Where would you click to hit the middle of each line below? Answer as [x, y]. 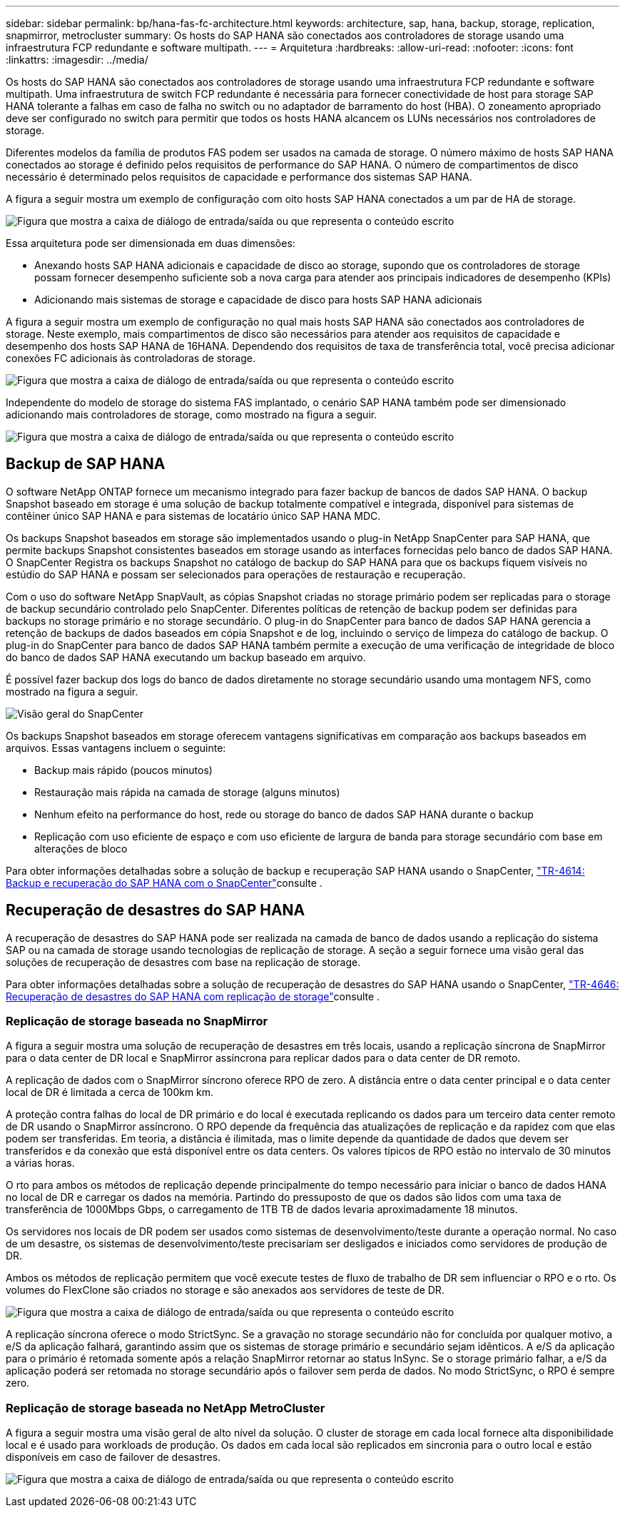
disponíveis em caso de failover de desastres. [113, 1457]
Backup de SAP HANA [86, 464]
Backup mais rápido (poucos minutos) [123, 770]
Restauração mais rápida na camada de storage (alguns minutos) [187, 792]
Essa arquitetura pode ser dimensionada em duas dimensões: [151, 243]
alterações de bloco [81, 848]
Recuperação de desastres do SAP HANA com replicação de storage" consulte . [193, 996]
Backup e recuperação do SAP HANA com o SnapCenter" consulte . [164, 883]
